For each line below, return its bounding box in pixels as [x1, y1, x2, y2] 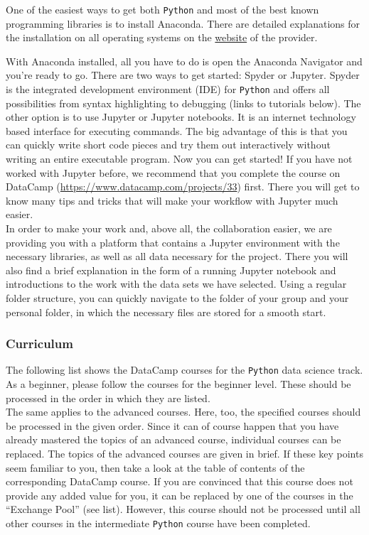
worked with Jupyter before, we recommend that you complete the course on [6, 165, 341, 180]
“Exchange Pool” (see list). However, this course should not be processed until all [6, 502, 360, 517]
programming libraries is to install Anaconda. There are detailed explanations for [6, 16, 360, 31]
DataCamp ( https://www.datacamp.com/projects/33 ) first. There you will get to [6, 179, 360, 194]
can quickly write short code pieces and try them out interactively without [6, 137, 331, 152]
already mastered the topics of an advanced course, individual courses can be [6, 432, 341, 447]
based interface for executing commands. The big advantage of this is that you [6, 123, 348, 138]
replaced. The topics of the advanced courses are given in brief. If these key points [6, 446, 363, 461]
